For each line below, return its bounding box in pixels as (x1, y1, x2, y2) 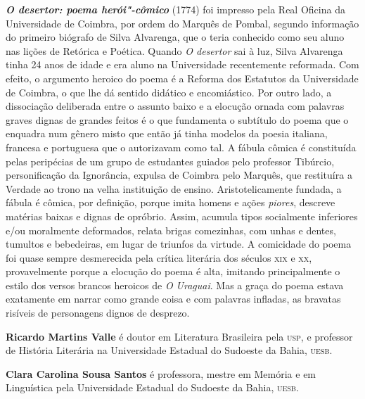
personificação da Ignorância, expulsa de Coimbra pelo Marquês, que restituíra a (6, 167, 352, 182)
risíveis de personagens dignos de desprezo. (6, 305, 190, 320)
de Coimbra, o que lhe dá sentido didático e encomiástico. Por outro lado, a (6, 84, 332, 99)
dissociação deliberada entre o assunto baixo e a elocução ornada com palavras (6, 99, 345, 113)
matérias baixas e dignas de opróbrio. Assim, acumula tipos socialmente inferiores (6, 208, 358, 223)
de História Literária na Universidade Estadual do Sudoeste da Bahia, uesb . (6, 343, 333, 357)
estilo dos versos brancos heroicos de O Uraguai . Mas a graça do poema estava (6, 277, 344, 292)
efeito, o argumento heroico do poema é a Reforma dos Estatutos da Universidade (6, 70, 359, 85)
